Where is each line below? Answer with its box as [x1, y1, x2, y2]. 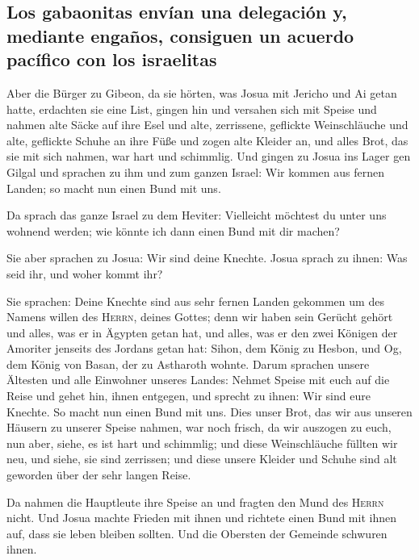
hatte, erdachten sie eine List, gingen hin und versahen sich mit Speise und [6, 100, 377, 117]
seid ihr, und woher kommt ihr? [6, 265, 163, 282]
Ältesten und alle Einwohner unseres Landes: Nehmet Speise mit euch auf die [6, 371, 390, 388]
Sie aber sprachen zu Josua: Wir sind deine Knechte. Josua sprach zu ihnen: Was [6, 249, 408, 266]
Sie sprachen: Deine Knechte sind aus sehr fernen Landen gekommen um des [6, 292, 384, 309]
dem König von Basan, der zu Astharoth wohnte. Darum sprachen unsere [6, 355, 370, 372]
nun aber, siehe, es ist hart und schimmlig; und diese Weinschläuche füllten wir [6, 434, 398, 451]
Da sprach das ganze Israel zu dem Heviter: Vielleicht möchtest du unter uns [6, 207, 387, 224]
